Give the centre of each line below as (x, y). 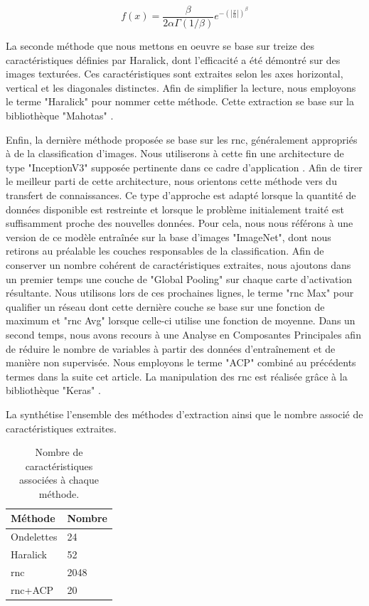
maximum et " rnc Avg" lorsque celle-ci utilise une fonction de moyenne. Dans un (181, 320)
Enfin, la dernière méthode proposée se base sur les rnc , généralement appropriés (182, 139)
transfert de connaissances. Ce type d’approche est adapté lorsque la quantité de (181, 195)
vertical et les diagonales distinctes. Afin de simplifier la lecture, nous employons (181, 87)
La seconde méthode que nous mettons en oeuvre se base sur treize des (160, 46)
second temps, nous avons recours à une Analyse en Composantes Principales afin (183, 334)
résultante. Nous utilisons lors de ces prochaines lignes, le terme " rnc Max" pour (180, 293)
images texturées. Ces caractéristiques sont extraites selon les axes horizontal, (175, 74)
